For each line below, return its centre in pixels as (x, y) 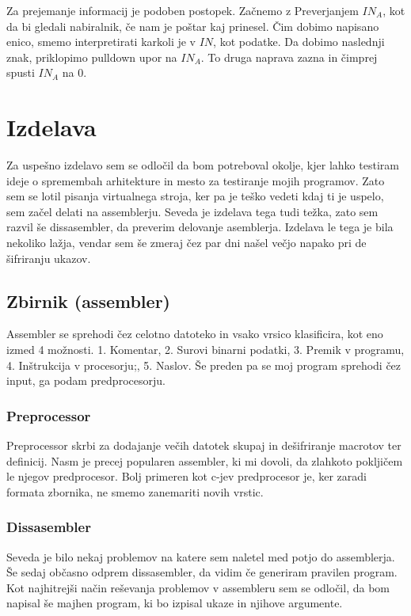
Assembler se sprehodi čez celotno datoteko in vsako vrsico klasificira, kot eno (195, 334)
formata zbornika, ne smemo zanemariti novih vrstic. (135, 491)
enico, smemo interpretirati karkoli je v (101, 42)
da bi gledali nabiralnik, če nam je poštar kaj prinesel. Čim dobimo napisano (193, 26)
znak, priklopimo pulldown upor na (92, 57)
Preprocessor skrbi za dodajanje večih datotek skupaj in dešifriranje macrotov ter (204, 445)
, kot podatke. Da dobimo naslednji (299, 42)
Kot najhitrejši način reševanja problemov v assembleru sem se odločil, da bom (198, 587)
